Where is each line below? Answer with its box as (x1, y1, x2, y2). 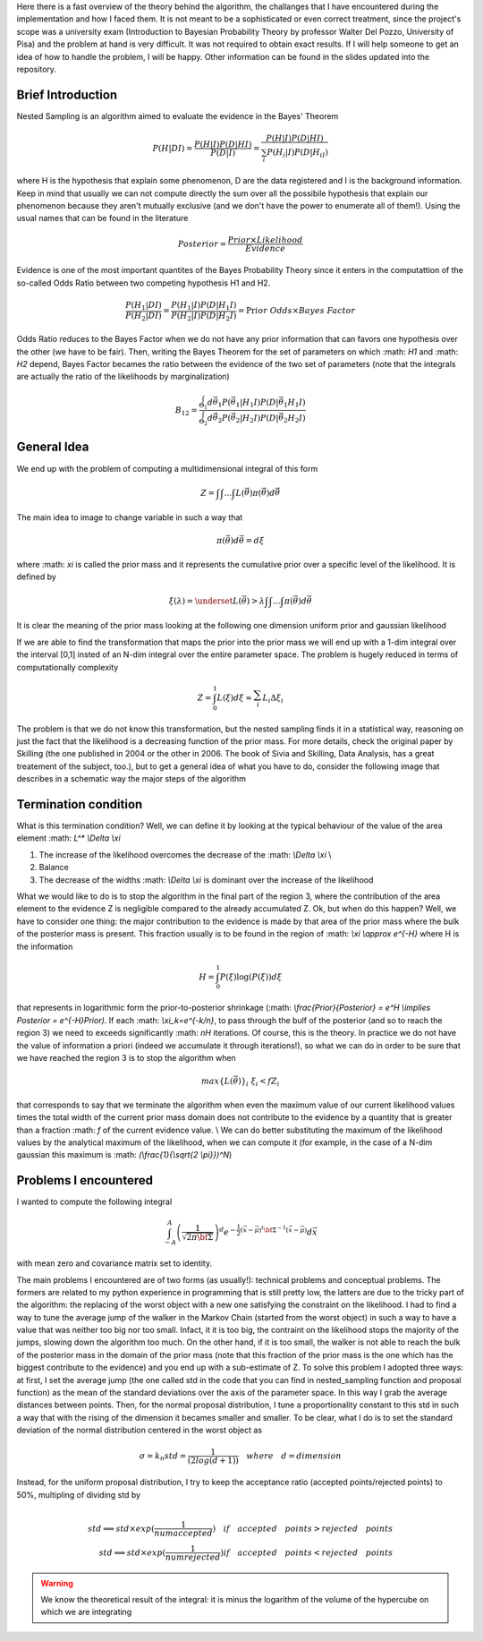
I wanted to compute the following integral (16, 1196, 173, 1208)
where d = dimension (246, 1450, 342, 1461)
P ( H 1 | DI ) (125, 300, 162, 312)
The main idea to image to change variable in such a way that (16, 512, 243, 523)
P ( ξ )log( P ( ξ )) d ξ (219, 971, 282, 982)
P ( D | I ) (210, 148, 236, 158)
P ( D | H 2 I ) (199, 310, 237, 322)
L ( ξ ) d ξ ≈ (216, 692, 252, 703)
